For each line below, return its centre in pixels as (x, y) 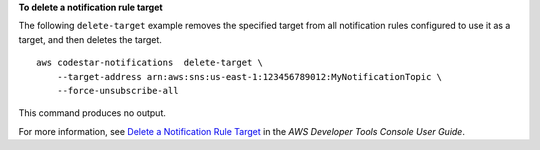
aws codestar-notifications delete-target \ (150, 63)
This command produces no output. (92, 113)
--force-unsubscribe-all (117, 90)
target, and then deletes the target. (90, 39)
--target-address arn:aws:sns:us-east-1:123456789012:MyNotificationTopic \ (249, 76)
